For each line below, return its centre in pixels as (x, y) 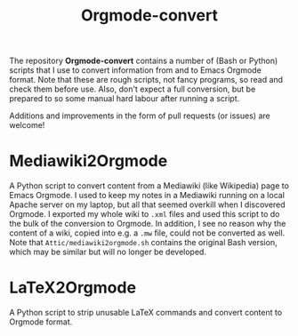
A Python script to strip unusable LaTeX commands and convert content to (146, 313)
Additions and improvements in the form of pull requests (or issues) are (140, 116)
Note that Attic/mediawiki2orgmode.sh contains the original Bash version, (143, 243)
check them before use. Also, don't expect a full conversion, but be (133, 89)
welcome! (27, 125)
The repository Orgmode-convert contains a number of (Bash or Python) (144, 61)
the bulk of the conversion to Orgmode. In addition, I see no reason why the (148, 224)
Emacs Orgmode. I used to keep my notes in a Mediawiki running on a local (147, 196)
